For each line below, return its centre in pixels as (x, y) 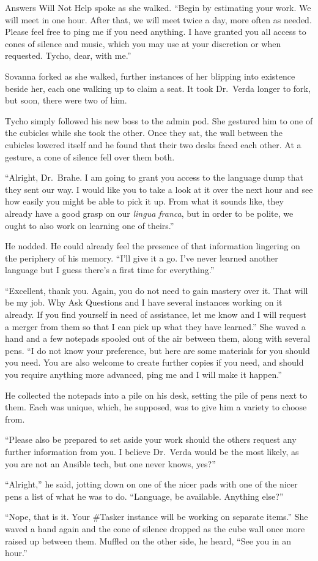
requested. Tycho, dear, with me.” (68, 55)
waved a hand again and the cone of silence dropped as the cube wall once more (155, 528)
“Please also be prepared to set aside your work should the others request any (151, 439)
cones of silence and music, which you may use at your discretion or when (143, 43)
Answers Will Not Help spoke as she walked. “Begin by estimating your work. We (158, 7)
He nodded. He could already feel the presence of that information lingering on (153, 246)
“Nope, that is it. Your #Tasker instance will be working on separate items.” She (157, 517)
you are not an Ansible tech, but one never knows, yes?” (110, 463)
